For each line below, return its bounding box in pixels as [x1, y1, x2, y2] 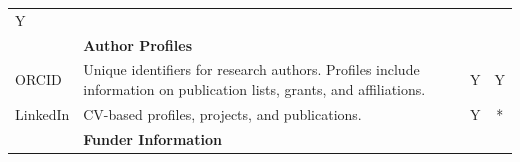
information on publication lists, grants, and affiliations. [83, 79, 426, 100]
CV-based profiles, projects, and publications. [83, 103, 362, 124]
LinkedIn [15, 103, 70, 124]
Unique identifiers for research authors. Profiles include [83, 59, 420, 80]
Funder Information [83, 128, 222, 149]
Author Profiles [83, 34, 193, 55]
